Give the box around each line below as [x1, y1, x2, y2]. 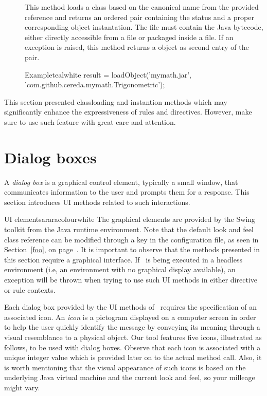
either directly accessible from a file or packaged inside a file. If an [25, 31, 234, 42]
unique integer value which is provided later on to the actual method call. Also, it [4, 352, 262, 363]
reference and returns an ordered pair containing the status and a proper [25, 11, 254, 22]
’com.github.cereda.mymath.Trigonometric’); [25, 79, 165, 90]
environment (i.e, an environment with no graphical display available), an [4, 264, 236, 275]
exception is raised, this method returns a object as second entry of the [25, 42, 249, 52]
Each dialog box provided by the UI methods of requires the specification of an [4, 301, 257, 312]
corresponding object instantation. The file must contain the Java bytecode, [25, 22, 263, 32]
